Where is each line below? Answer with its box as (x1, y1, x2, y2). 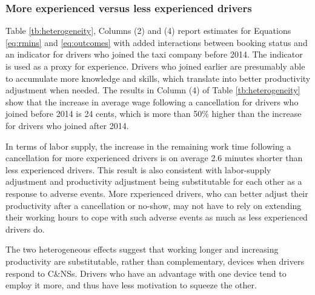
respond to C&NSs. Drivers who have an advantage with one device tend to (5, 267, 287, 279)
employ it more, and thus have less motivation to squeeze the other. (5, 279, 257, 291)
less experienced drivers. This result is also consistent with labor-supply (5, 163, 271, 176)
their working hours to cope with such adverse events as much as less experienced (5, 211, 308, 224)
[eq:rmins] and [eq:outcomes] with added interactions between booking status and (5, 36, 308, 48)
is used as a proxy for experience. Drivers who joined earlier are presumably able (5, 60, 305, 72)
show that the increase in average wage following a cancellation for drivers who (5, 95, 299, 108)
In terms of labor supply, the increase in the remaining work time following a (5, 139, 291, 152)
